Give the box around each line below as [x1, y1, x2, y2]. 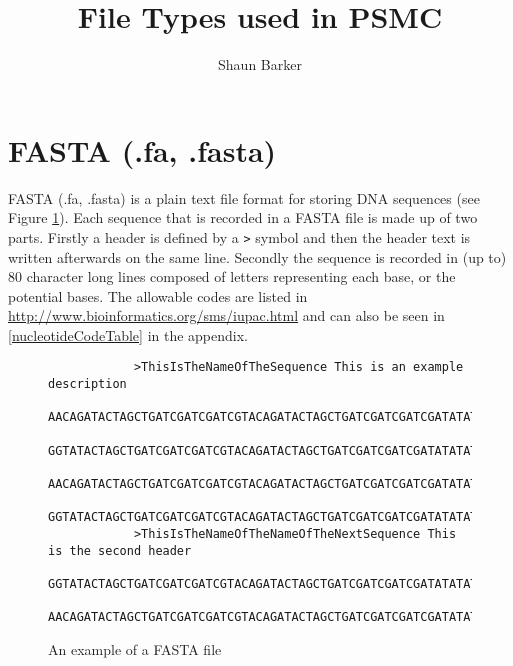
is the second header [48, 543, 192, 558]
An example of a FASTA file [48, 638, 222, 659]
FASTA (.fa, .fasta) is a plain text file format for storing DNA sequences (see [8, 187, 480, 208]
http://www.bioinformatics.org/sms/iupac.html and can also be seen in [8, 305, 445, 326]
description [48, 377, 127, 392]
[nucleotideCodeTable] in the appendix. [8, 324, 248, 345]
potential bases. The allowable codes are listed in [8, 285, 308, 306]
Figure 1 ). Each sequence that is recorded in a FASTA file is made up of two [8, 207, 478, 228]
